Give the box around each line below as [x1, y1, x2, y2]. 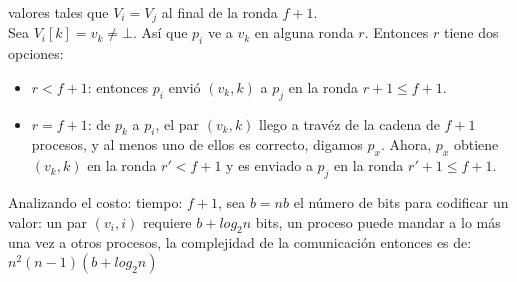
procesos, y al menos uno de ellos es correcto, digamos [31, 134, 363, 155]
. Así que [132, 22, 188, 43]
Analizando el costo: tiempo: [8, 192, 183, 213]
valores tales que [8, 2, 109, 22]
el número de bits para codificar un [293, 192, 509, 213]
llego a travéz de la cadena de [259, 113, 440, 134]
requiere [142, 211, 192, 232]
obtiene [453, 134, 499, 155]
